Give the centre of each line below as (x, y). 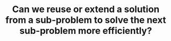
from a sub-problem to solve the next (86, 20)
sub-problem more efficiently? (86, 31)
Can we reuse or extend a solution (86, 9)
